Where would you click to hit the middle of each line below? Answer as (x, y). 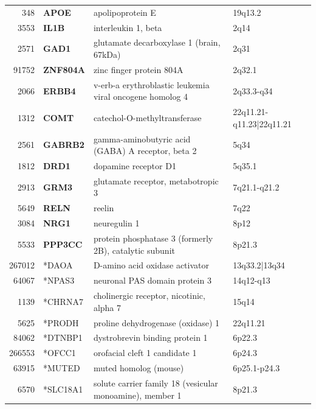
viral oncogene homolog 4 (141, 96)
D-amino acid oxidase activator (151, 265)
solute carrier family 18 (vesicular (156, 383)
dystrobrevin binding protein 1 (150, 337)
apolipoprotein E (125, 12)
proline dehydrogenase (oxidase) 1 (156, 322)
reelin (104, 208)
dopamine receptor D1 (135, 166)
